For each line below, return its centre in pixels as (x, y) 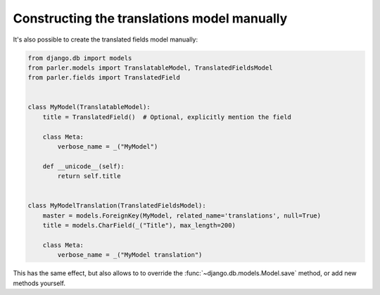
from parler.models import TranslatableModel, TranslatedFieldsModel (150, 68)
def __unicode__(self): (83, 166)
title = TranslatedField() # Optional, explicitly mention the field (167, 117)
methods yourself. (39, 283)
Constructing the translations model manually (150, 18)
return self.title (89, 176)
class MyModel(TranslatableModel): (89, 107)
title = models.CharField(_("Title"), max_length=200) (139, 226)
